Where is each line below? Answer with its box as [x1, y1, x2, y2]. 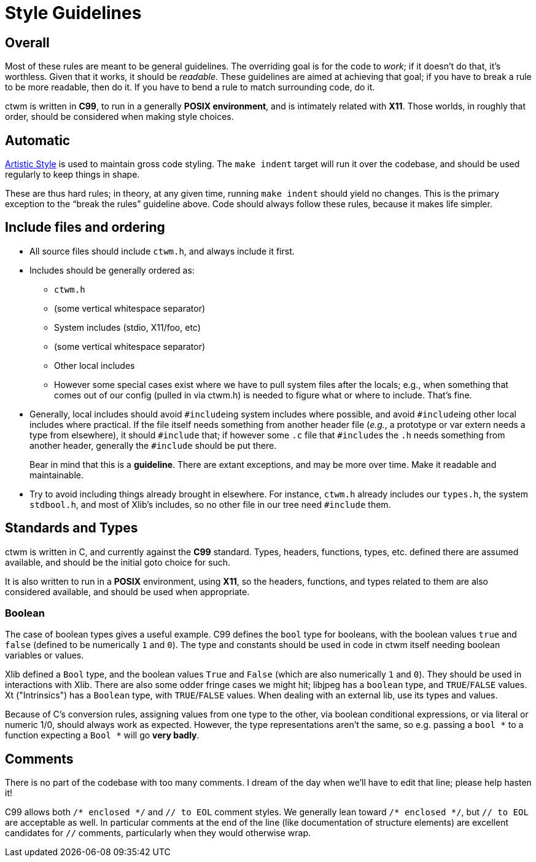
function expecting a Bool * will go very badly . [5, 730, 200, 741]
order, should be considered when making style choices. [5, 111, 234, 122]
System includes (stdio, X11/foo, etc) [54, 322, 201, 333]
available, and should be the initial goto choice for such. [5, 556, 231, 567]
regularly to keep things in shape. [5, 169, 140, 180]
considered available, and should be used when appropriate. [5, 586, 250, 597]
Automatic [5, 132, 71, 148]
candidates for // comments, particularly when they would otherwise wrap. [5, 828, 311, 839]
